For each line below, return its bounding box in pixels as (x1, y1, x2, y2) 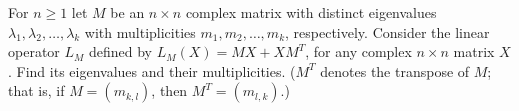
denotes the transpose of (320, 60, 470, 81)
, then (151, 80, 188, 101)
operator (8, 41, 60, 62)
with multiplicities (84, 21, 196, 42)
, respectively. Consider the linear (285, 21, 490, 42)
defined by (88, 41, 153, 62)
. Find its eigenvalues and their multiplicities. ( (8, 60, 296, 81)
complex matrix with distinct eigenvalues (185, 2, 437, 22)
